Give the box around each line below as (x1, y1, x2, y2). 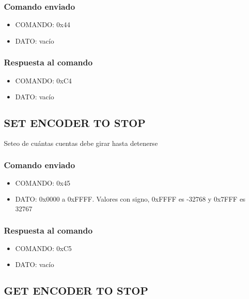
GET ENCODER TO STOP (4, 283, 148, 298)
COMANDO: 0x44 (15, 19, 71, 30)
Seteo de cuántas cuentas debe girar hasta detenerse (4, 138, 158, 148)
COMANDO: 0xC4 (15, 75, 72, 85)
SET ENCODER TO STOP (4, 115, 146, 130)
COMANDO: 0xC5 (15, 243, 72, 253)
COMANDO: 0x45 (15, 177, 71, 188)
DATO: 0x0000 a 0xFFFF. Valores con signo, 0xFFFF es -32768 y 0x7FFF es (15, 194, 246, 204)
